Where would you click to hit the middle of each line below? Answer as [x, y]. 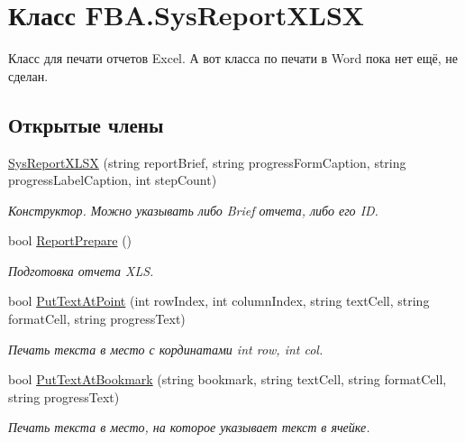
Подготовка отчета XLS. [81, 270]
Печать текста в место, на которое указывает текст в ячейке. [189, 427]
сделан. [28, 75]
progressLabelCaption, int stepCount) [113, 180]
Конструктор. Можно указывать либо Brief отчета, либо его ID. [193, 210]
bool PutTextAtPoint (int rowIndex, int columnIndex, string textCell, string [219, 301]
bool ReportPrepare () [70, 240]
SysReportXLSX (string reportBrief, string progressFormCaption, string [207, 162]
